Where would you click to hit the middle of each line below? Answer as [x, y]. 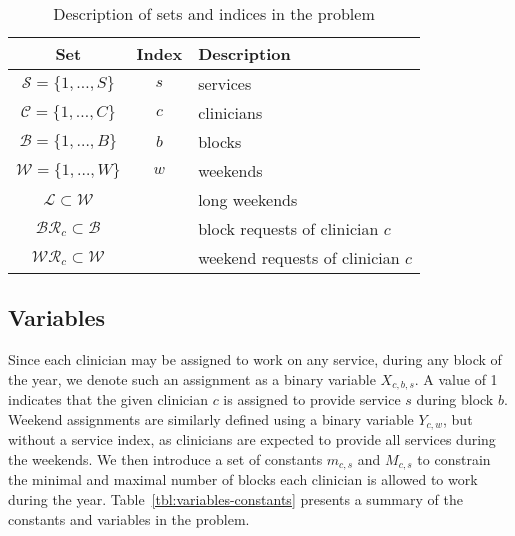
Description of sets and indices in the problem [214, 13]
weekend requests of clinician [299, 257]
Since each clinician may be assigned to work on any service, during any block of [255, 359]
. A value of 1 [456, 378]
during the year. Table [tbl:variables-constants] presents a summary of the [235, 498]
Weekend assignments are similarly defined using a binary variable [211, 418]
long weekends [248, 199]
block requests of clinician [288, 228]
